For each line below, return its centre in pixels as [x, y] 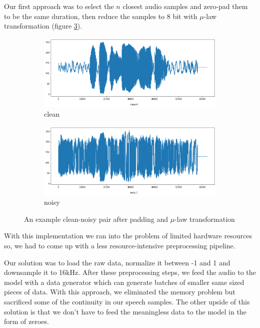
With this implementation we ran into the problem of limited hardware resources [128, 236]
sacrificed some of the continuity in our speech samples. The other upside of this [127, 301]
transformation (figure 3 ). [43, 26]
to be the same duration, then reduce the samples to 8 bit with [101, 16]
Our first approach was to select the [59, 6]
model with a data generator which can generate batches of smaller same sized [124, 282]
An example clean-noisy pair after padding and [96, 219]
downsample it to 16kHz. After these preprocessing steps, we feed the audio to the [130, 272]
